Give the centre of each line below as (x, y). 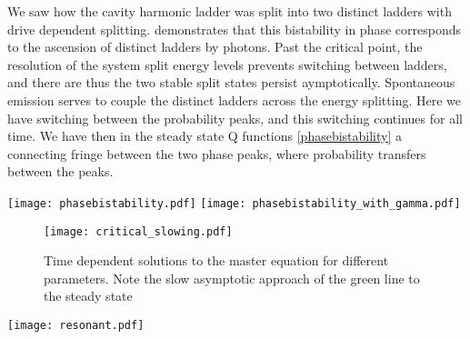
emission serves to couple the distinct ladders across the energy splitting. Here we (234, 100)
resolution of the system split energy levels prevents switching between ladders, (227, 64)
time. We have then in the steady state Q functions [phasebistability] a (205, 136)
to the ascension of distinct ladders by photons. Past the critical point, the (215, 47)
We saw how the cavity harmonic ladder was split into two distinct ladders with (230, 11)
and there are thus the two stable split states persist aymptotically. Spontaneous (231, 82)
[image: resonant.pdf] (76, 326)
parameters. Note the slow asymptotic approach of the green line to (232, 278)
